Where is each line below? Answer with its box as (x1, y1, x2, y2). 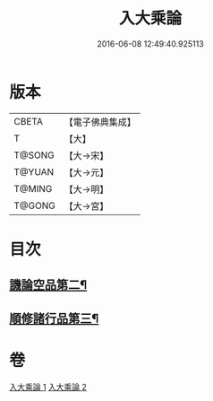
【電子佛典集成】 (64, 116, 136, 128)
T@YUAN (13, 165, 55, 178)
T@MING (13, 182, 53, 195)
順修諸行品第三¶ (9, 310, 99, 326)
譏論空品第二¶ (9, 277, 88, 292)
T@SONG (13, 149, 55, 161)
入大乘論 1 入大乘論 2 (9, 381, 88, 392)
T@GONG (13, 199, 55, 212)
